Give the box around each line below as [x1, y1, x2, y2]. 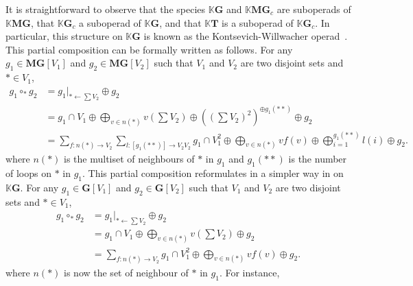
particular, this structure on [5, 29, 123, 43]
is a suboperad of [222, 15, 294, 29]
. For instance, [219, 265, 280, 280]
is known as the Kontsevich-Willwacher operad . [143, 29, 348, 43]
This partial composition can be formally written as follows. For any [5, 42, 293, 56]
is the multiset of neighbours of [64, 152, 195, 166]
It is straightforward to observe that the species [5, 2, 206, 16]
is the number [288, 152, 347, 166]
